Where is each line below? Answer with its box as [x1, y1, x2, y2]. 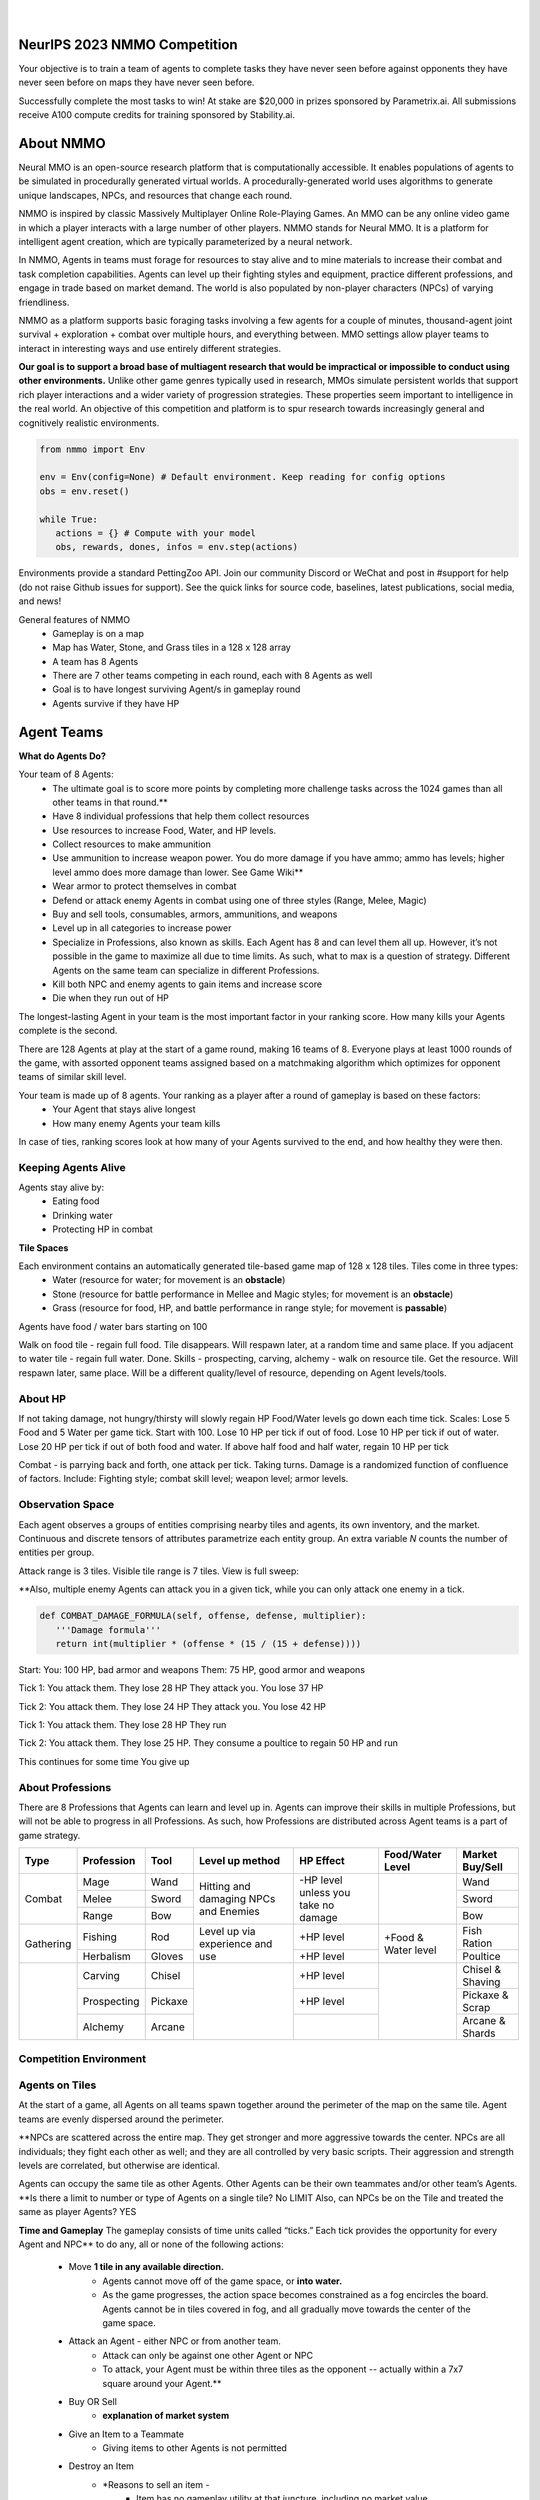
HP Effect [299, 1854, 345, 1868]
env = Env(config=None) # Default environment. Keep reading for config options [39, 471, 446, 483]
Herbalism [82, 1950, 132, 1964]
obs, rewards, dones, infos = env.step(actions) [55, 541, 299, 553]
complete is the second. [18, 1025, 118, 1037]
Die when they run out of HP [52, 992, 170, 1004]
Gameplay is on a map [52, 627, 144, 639]
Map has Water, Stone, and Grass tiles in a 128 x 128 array [52, 641, 292, 654]
